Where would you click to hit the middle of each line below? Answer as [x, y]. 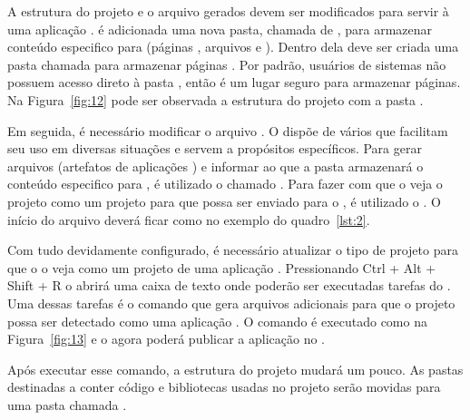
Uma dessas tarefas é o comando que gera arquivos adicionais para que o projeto [231, 303]
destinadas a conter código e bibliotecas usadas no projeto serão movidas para [224, 387]
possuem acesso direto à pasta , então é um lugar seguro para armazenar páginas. [234, 82]
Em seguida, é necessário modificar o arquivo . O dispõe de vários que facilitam [228, 130]
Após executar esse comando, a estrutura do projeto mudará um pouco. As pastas [235, 369]
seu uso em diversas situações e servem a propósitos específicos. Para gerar [215, 148]
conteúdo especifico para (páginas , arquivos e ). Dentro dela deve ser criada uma [233, 47]
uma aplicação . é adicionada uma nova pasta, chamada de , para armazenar [220, 29]
